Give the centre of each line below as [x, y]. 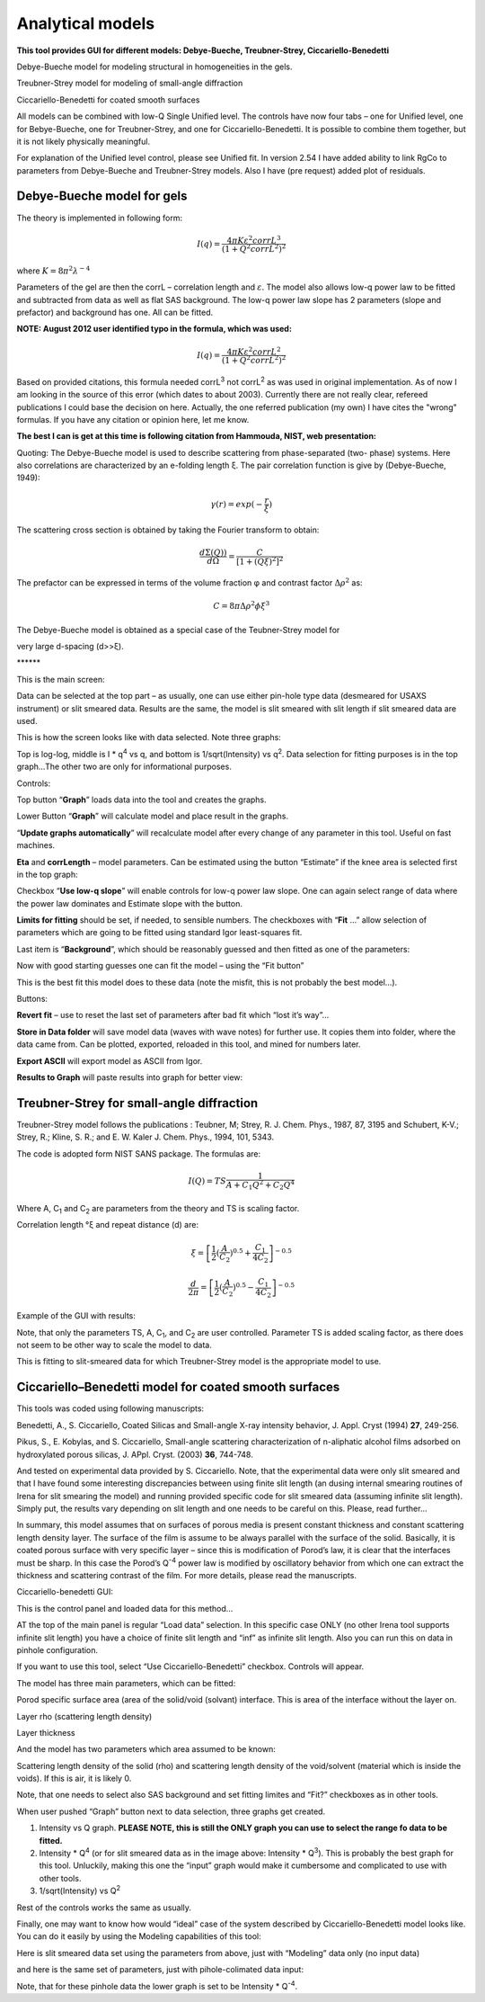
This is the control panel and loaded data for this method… [125, 1608]
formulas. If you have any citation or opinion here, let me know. [133, 419]
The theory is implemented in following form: [100, 218]
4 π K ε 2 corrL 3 [254, 240]
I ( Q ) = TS [207, 1181]
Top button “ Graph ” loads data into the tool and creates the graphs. [141, 800]
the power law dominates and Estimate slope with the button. [129, 903]
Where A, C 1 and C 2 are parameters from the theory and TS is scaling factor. [158, 1210]
